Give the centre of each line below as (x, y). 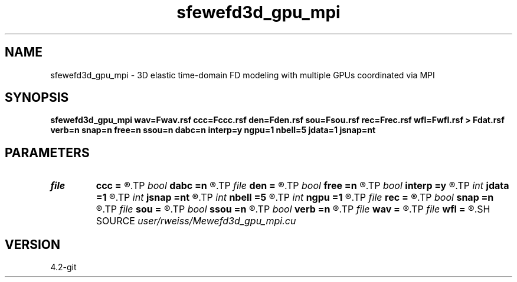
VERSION (33, 244)
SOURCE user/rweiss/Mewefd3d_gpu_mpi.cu (196, 221)
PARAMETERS (47, 152)
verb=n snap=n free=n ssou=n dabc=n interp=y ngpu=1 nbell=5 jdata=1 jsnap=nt (213, 130)
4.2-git (63, 267)
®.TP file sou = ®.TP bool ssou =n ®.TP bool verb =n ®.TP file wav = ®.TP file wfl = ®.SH (293, 209)
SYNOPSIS (37, 98)
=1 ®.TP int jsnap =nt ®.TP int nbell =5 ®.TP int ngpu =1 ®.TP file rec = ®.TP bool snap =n (295, 198)
